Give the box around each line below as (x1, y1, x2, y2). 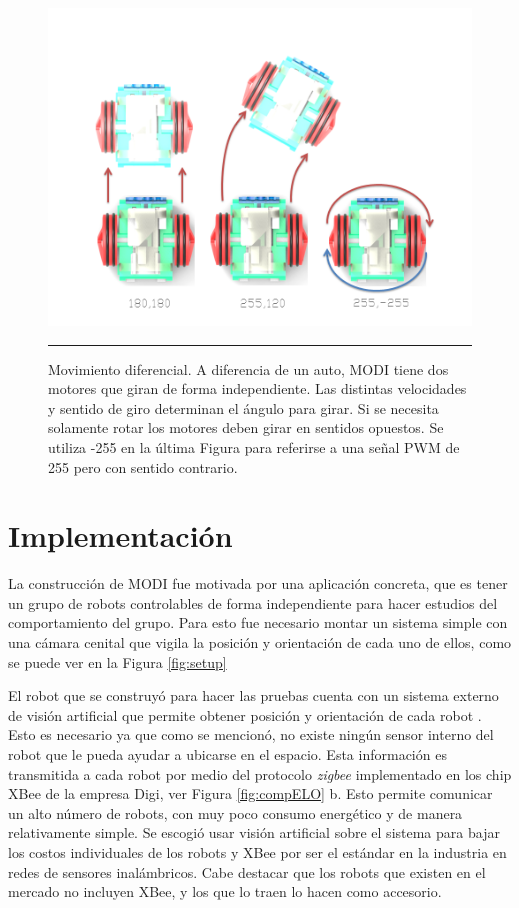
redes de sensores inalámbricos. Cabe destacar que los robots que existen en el (8, 861, 486, 882)
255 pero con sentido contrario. (48, 456, 238, 477)
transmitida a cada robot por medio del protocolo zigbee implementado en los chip (8, 763, 512, 784)
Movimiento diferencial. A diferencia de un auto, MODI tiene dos (48, 358, 449, 379)
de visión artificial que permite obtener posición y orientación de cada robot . (8, 704, 482, 725)
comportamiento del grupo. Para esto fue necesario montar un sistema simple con (8, 612, 508, 633)
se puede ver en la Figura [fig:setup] (8, 651, 227, 672)
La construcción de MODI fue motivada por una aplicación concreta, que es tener (8, 573, 508, 594)
